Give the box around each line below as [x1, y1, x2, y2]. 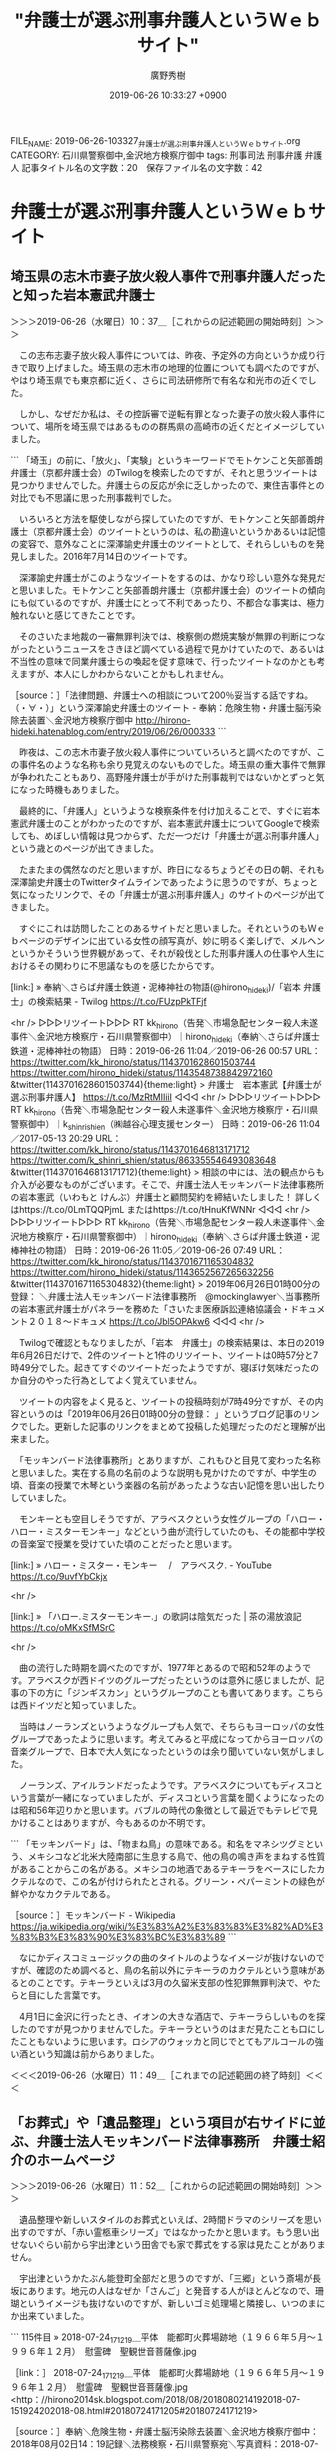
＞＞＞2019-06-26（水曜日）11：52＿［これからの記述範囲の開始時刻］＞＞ [10, 2180, 323, 2192]
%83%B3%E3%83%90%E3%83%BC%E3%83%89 [10, 1931, 226, 1943]
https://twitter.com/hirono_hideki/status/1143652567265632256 [10, 1266, 275, 1278]
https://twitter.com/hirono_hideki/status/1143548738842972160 [10, 1067, 273, 1079]
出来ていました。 [18, 2310, 90, 2322]
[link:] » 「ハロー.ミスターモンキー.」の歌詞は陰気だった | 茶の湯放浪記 [10, 1611, 302, 1623]
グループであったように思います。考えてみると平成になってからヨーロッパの [10, 1733, 324, 1745]
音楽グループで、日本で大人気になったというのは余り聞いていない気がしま [10, 1746, 317, 1758]
